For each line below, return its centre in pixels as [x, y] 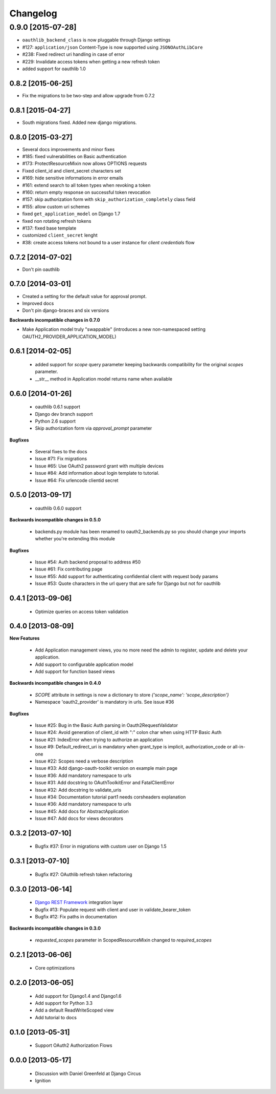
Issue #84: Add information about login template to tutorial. [97, 473]
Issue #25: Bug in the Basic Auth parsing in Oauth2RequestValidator [107, 725]
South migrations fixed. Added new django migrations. [79, 122]
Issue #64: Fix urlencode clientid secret [77, 480]
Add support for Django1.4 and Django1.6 [78, 996]
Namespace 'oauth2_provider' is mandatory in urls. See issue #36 [105, 702]
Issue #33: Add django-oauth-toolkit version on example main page [106, 768]
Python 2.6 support [55, 421]
